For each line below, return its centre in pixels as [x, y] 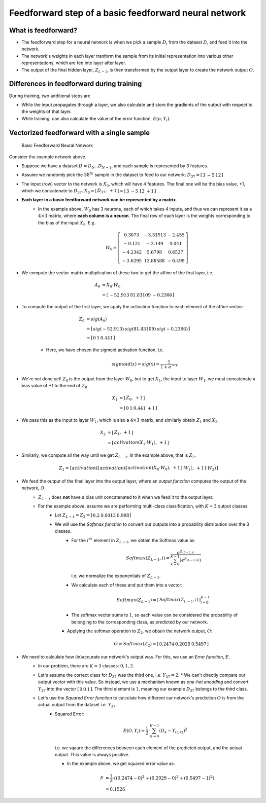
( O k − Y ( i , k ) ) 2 [173, 731]
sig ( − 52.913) [108, 329]
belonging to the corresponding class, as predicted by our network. [140, 622]
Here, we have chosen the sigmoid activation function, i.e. [105, 350]
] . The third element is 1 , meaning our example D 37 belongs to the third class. [169, 689]
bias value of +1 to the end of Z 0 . [55, 386]
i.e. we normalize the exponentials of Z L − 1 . [116, 576]
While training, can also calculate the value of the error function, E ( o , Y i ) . [96, 119]
